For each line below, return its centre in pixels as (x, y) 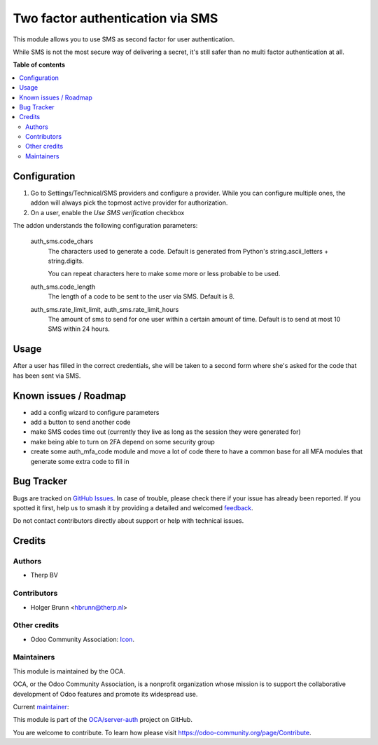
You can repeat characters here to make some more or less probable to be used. (164, 274)
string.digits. (66, 261)
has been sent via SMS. (47, 376)
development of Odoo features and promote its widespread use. (105, 694)
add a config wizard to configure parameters (95, 412)
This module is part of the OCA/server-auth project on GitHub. (103, 720)
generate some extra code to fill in (80, 461)
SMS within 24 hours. (79, 329)
